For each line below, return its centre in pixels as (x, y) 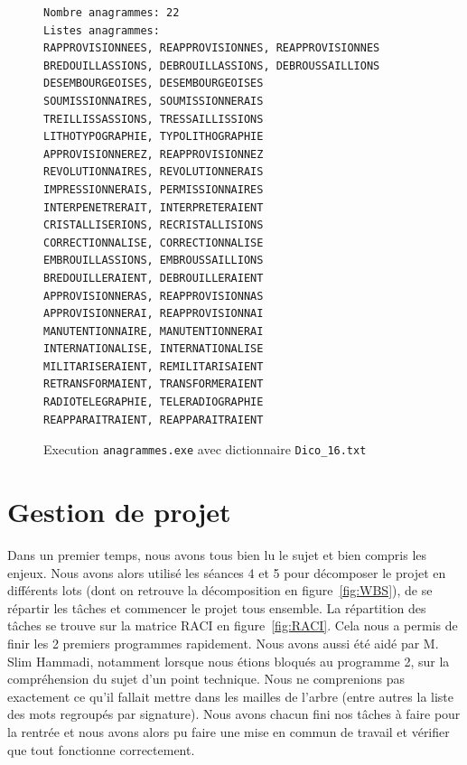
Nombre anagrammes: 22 (112, 13)
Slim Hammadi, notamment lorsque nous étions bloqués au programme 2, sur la (229, 661)
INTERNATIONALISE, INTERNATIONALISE (154, 349)
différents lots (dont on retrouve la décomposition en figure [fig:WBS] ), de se (220, 590)
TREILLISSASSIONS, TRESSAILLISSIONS (154, 119)
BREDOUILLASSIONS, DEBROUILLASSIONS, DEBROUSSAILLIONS (212, 65)
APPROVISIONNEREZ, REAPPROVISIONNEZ (154, 154)
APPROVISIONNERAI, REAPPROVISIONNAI (154, 314)
